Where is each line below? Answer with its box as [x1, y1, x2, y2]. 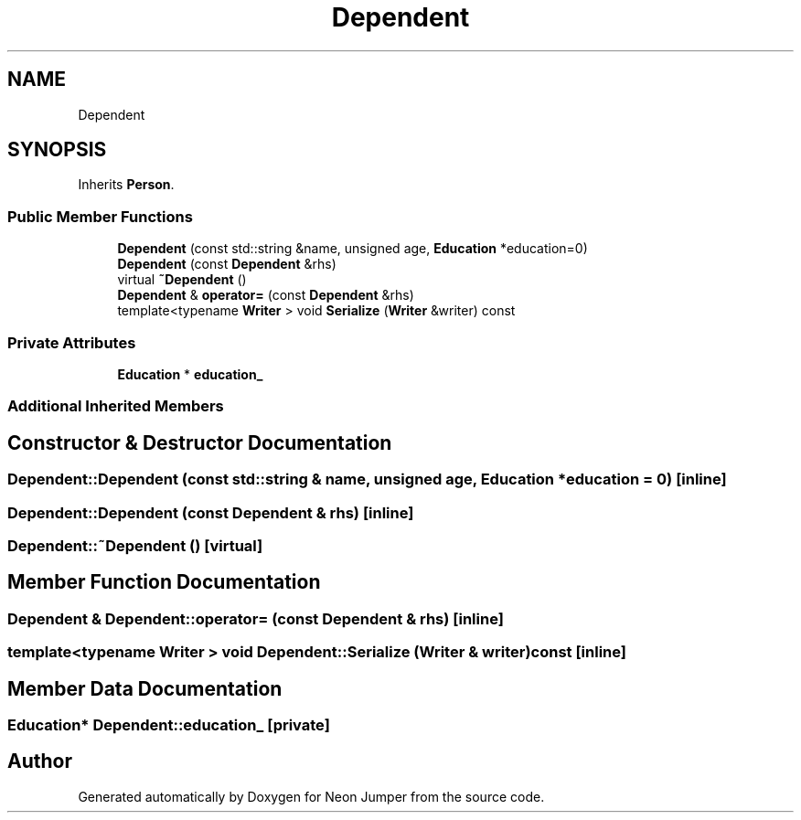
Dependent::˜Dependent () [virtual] [7, 536, 263, 555]
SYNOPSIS [7, 138, 107, 162]
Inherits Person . [78, 176, 175, 193]
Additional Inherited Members [7, 397, 224, 416]
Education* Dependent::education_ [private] [7, 715, 330, 734]
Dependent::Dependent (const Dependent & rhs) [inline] [7, 503, 414, 522]
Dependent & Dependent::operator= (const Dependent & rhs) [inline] [7, 609, 504, 628]
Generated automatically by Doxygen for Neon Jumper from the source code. [78, 788, 545, 804]
